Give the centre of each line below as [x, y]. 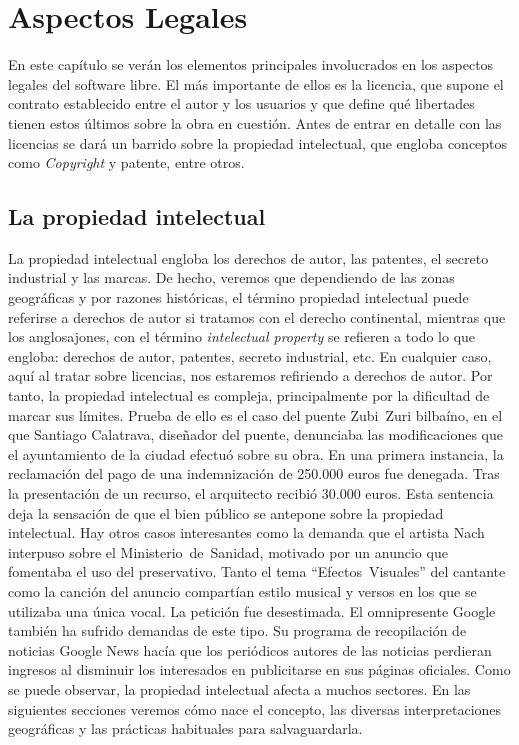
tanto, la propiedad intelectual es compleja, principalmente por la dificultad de [249, 395]
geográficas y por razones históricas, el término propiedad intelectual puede [238, 297]
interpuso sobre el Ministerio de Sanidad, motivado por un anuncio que [228, 551]
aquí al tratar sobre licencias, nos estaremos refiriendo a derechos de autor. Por [250, 375]
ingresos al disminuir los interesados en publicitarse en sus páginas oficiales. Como [259, 669]
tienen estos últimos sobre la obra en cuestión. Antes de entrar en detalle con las [255, 122]
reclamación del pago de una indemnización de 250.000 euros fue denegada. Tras [254, 473]
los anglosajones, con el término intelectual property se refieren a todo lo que [242, 336]
